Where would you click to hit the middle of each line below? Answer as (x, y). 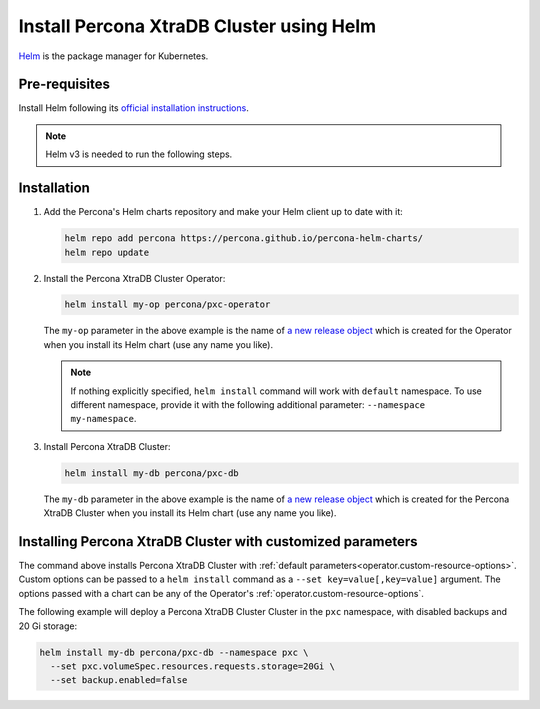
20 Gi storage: (48, 626)
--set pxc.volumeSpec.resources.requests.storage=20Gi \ (192, 666)
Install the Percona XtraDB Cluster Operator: (134, 278)
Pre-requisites (64, 84)
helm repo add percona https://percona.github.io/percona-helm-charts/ (244, 238)
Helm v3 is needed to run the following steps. (139, 154)
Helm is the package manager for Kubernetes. (113, 56)
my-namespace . (103, 419)
